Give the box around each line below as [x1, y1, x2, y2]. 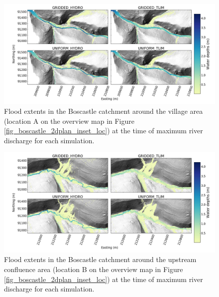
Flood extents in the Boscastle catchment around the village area [4, 106, 203, 116]
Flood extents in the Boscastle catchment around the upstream [4, 254, 197, 265]
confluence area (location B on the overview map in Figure [4, 264, 183, 274]
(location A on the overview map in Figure [4, 115, 134, 126]
